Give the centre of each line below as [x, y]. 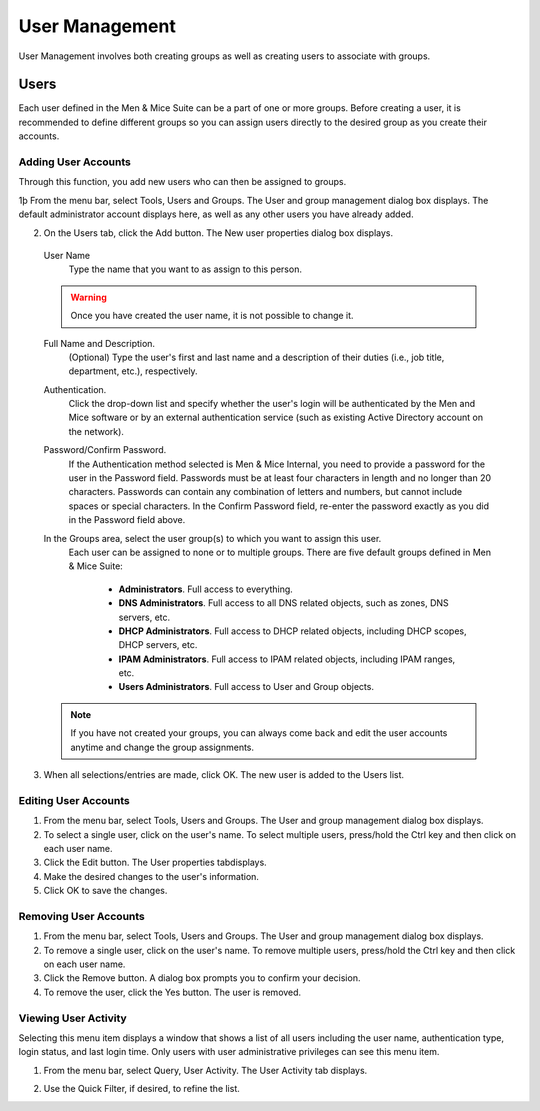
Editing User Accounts [74, 800]
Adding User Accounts [75, 162]
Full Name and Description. [99, 343]
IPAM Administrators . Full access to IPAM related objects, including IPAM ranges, [287, 659]
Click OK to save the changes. [105, 891]
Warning [88, 297]
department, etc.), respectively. [133, 371]
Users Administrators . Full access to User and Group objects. [246, 687]
